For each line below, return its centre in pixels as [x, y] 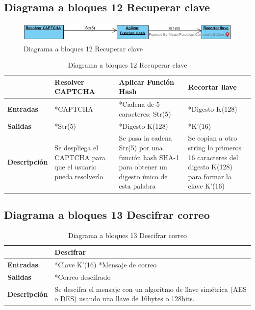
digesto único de [143, 176]
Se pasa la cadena [145, 138]
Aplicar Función [146, 82]
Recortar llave [212, 86]
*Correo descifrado [83, 277]
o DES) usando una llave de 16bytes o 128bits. [125, 298]
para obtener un [143, 167]
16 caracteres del [213, 157]
